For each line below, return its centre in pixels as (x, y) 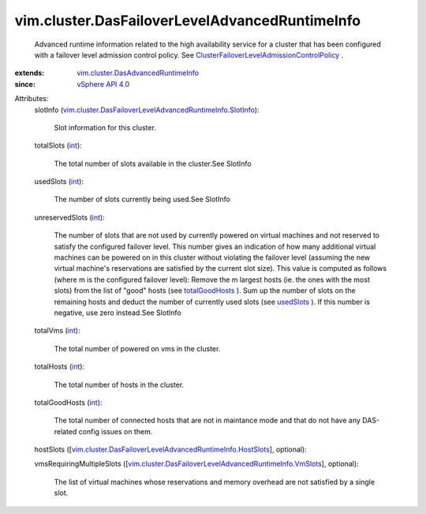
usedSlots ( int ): (59, 182)
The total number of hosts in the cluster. (119, 385)
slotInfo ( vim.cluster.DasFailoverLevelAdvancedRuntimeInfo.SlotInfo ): (147, 110)
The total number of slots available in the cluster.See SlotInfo (153, 163)
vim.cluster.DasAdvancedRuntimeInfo (138, 73)
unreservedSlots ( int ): (70, 217)
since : (25, 84)
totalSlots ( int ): (58, 145)
